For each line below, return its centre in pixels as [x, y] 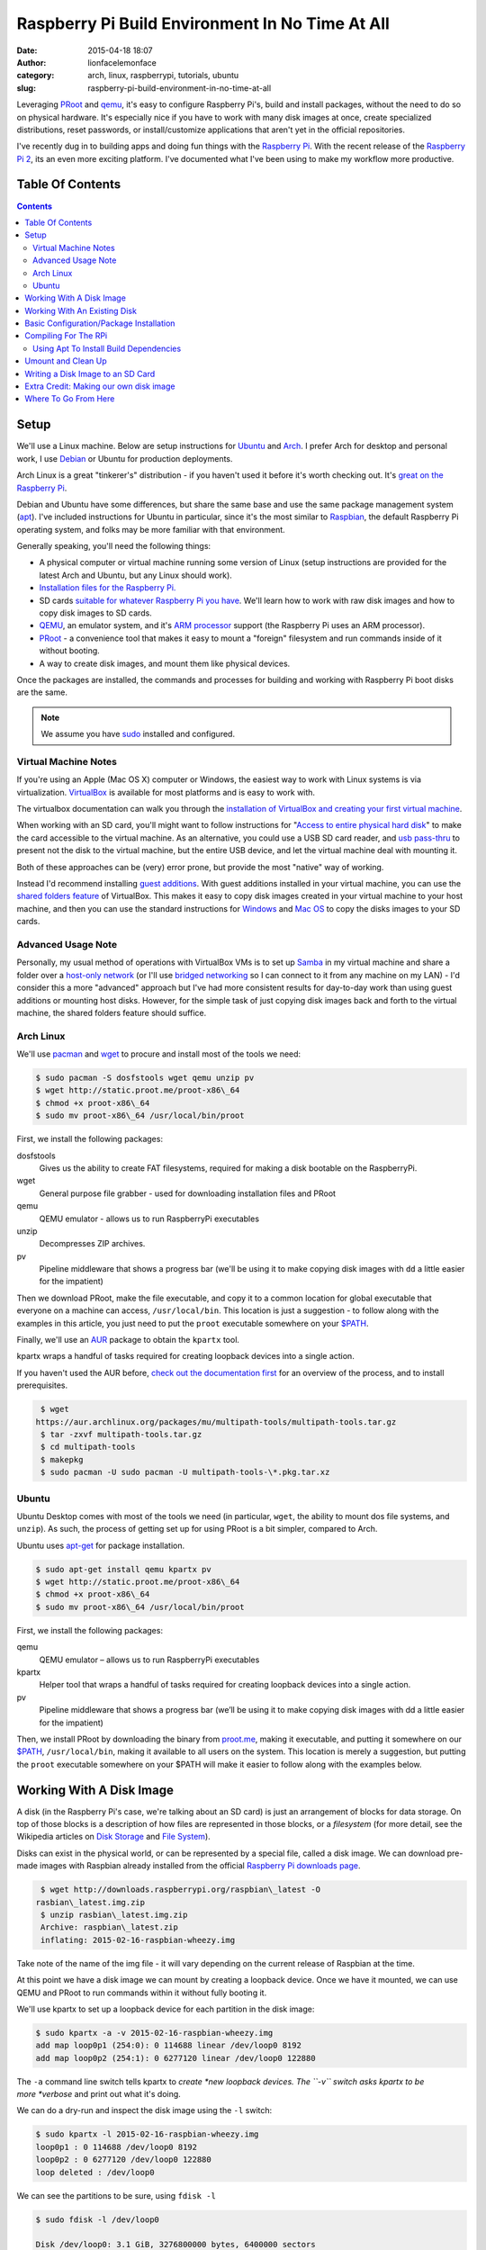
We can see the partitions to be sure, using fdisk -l [116, 2195]
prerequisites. [42, 1385]
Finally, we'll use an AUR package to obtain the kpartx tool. [128, 1340]
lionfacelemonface [122, 62]
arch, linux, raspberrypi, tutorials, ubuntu [163, 76]
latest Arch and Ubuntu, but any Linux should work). [136, 575]
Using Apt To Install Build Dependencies [107, 348]
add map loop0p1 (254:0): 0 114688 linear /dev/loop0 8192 [168, 2046]
